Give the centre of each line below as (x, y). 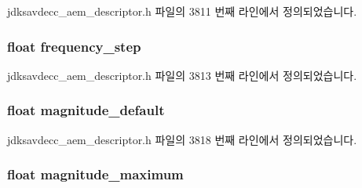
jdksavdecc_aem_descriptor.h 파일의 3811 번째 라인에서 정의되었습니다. (182, 11)
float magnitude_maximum (95, 174)
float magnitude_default (86, 110)
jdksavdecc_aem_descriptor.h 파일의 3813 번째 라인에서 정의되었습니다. (182, 75)
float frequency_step (74, 46)
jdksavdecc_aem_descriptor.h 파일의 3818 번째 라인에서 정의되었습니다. (182, 139)
